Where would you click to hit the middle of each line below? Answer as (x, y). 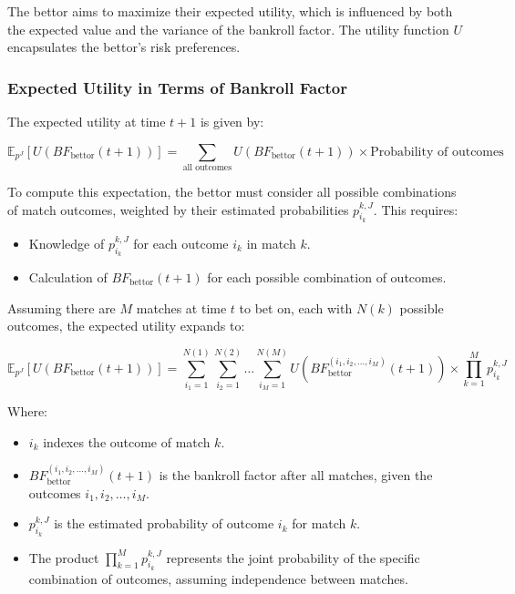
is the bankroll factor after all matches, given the (296, 475)
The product (64, 557)
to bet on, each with (296, 307)
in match (271, 243)
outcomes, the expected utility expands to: (126, 326)
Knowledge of (67, 243)
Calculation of (68, 277)
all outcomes (207, 167)
